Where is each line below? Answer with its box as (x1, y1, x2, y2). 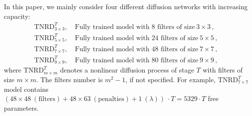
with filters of (202, 65, 243, 75)
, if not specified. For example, (125, 74, 216, 84)
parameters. (4, 102, 39, 113)
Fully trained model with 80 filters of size (75, 57, 199, 64)
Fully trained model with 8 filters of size (75, 23, 195, 30)
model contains (4, 84, 49, 94)
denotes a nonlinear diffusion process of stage (60, 65, 194, 75)
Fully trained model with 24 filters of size (75, 34, 199, 42)
